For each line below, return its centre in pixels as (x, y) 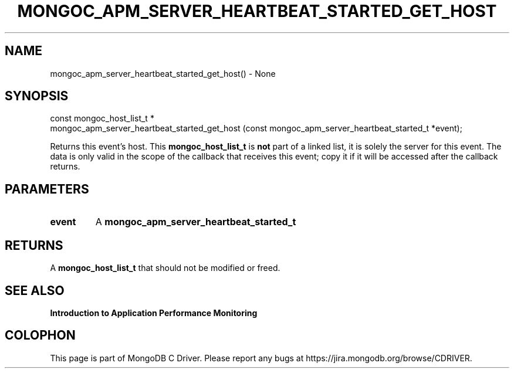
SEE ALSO (35, 290)
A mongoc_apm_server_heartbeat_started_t (196, 222)
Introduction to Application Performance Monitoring (154, 313)
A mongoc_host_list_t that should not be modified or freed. (165, 268)
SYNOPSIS (37, 96)
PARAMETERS (47, 189)
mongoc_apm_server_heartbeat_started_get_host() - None (163, 73)
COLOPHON (40, 335)
